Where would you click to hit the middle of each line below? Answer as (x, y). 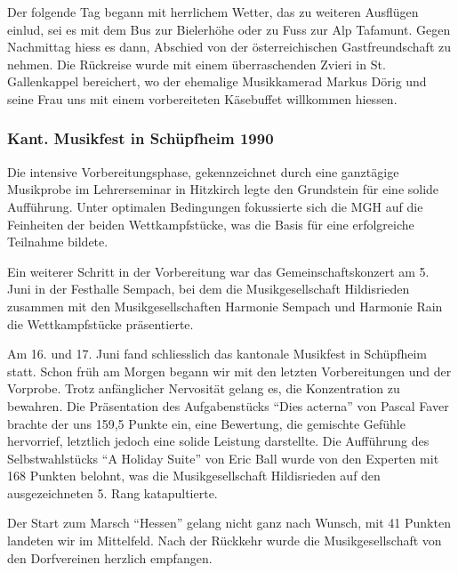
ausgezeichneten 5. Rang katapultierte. (112, 492)
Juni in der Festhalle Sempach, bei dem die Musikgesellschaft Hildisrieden (209, 289)
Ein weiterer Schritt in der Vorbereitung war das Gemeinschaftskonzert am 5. (218, 271)
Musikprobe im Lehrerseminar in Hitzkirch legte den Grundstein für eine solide (223, 189)
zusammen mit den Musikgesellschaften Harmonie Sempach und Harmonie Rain (225, 306)
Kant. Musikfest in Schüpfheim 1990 (141, 138)
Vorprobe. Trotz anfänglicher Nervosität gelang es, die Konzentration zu (204, 388)
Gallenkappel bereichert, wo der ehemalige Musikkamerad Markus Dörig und (217, 81)
